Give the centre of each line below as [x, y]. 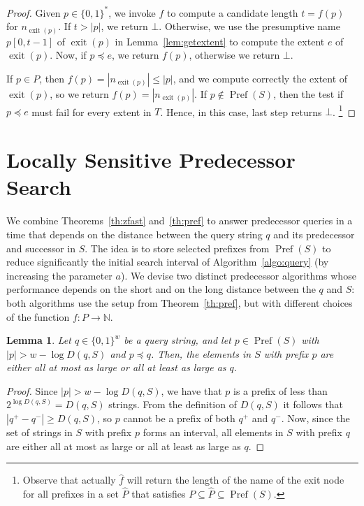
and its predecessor [314, 234]
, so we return [79, 93]
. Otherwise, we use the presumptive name [249, 26]
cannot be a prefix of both [179, 418]
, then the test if [308, 93]
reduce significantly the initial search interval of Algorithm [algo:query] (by [168, 262]
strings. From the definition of [173, 404]
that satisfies [159, 494]
